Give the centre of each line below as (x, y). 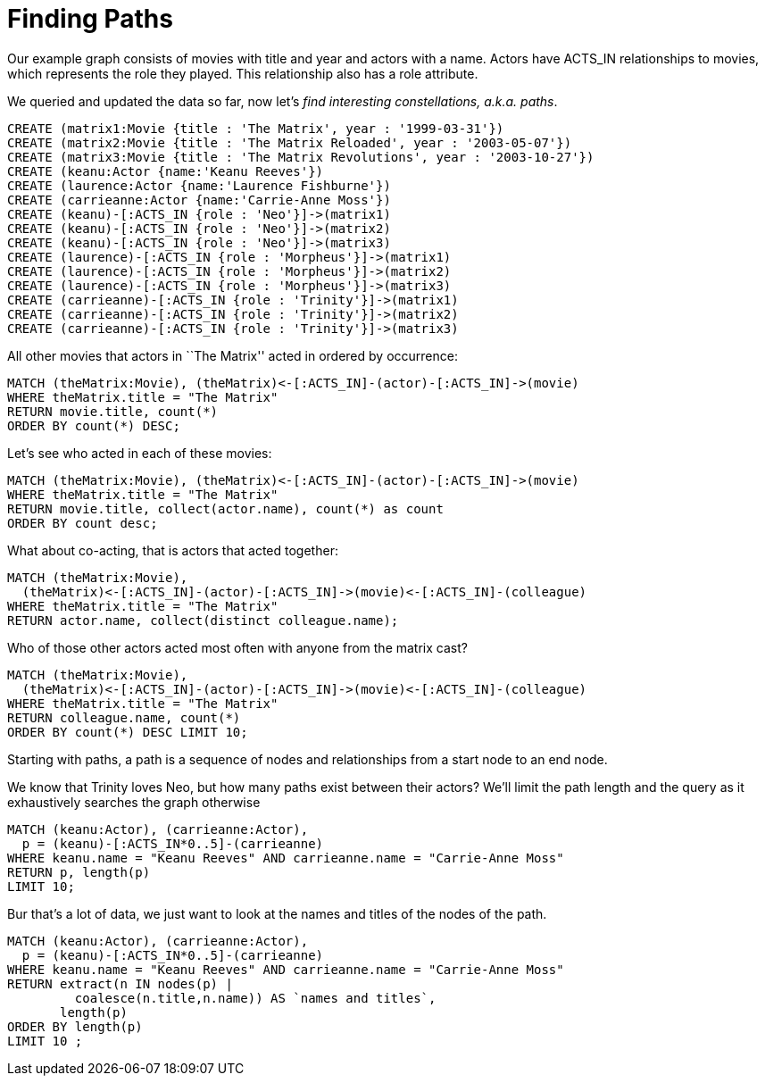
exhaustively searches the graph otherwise (134, 802)
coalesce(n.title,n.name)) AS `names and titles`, (255, 998)
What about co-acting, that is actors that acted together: (173, 550)
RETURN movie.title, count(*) (113, 411)
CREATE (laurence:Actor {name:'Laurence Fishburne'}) (199, 185)
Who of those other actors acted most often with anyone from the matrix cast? (237, 647)
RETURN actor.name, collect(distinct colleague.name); (203, 620)
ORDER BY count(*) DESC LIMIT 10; (128, 732)
